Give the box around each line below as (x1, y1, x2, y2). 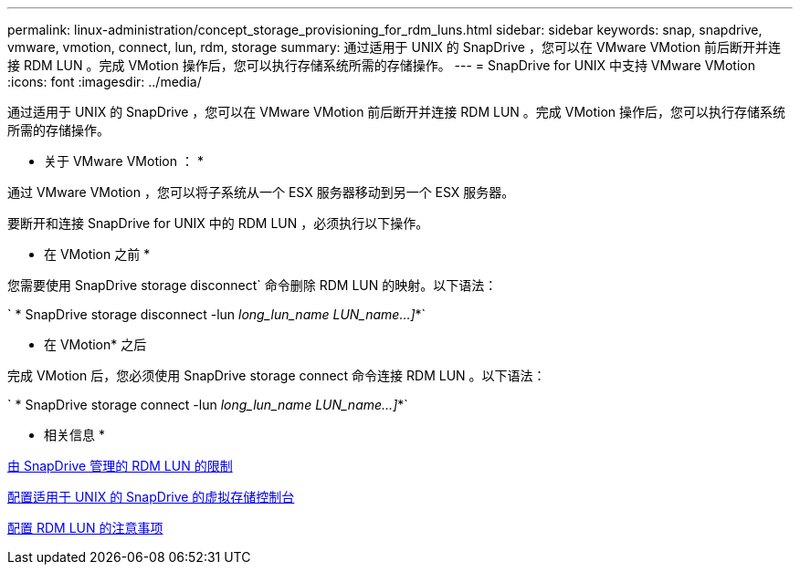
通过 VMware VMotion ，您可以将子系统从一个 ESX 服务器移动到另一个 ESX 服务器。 (7, 184, 515, 200)
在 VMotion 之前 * (44, 246, 151, 262)
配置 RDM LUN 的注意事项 (7, 520, 163, 536)
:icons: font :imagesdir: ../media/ (7, 74, 202, 89)
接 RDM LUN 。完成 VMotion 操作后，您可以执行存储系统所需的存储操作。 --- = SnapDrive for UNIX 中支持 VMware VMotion (7, 57, 755, 73)
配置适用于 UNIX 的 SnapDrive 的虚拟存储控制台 (7, 489, 295, 504)
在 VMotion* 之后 (44, 337, 147, 352)
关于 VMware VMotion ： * (44, 153, 204, 169)
